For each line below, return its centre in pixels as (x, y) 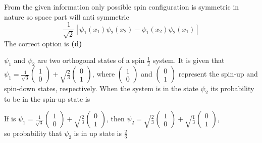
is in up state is (98, 133)
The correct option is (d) (43, 43)
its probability (232, 88)
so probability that (33, 133)
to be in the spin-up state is (47, 98)
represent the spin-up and (218, 74)
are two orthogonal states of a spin (91, 60)
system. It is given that (189, 60)
